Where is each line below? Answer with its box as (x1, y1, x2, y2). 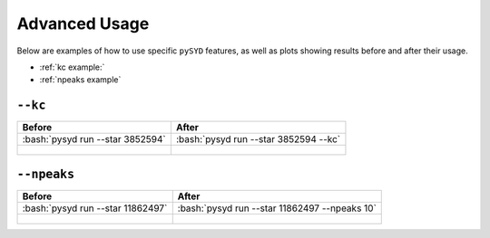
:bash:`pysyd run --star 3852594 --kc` (175, 133, 340, 146)
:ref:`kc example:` (39, 62, 105, 72)
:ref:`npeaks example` (39, 74, 122, 85)
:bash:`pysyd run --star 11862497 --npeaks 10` (177, 202, 377, 214)
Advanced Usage (16, 14, 150, 33)
